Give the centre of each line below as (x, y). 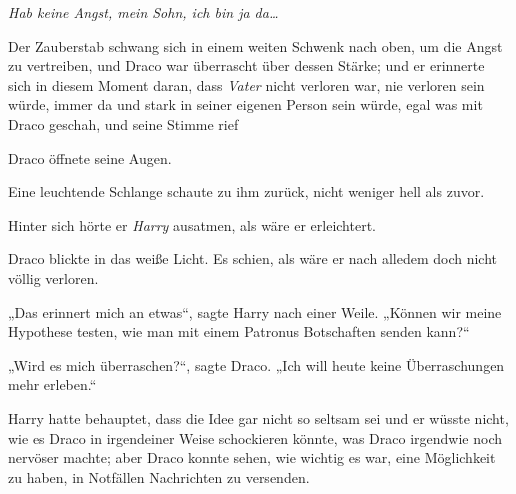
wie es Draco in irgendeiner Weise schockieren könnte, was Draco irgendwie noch (255, 437)
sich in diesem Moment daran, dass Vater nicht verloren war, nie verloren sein (246, 84)
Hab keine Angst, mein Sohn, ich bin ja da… (143, 12)
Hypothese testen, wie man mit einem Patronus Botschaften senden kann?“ (239, 331)
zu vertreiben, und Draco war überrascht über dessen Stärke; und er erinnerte (246, 65)
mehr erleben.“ (52, 384)
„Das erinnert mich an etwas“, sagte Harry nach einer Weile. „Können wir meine (255, 311)
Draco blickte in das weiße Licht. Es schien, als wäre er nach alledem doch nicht (252, 258)
